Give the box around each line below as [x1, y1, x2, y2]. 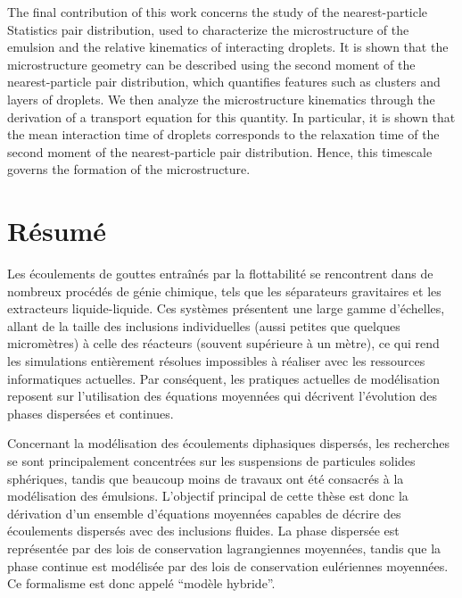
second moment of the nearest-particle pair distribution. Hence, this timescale [7, 142, 433, 161]
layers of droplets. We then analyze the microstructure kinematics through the [7, 89, 435, 108]
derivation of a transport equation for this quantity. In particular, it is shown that [7, 107, 456, 126]
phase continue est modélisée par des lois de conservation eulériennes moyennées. [7, 556, 449, 575]
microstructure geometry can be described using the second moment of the [7, 54, 416, 73]
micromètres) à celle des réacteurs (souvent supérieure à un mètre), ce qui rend [7, 334, 440, 353]
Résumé [7, 212, 107, 249]
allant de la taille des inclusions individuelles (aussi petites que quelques [7, 316, 400, 335]
